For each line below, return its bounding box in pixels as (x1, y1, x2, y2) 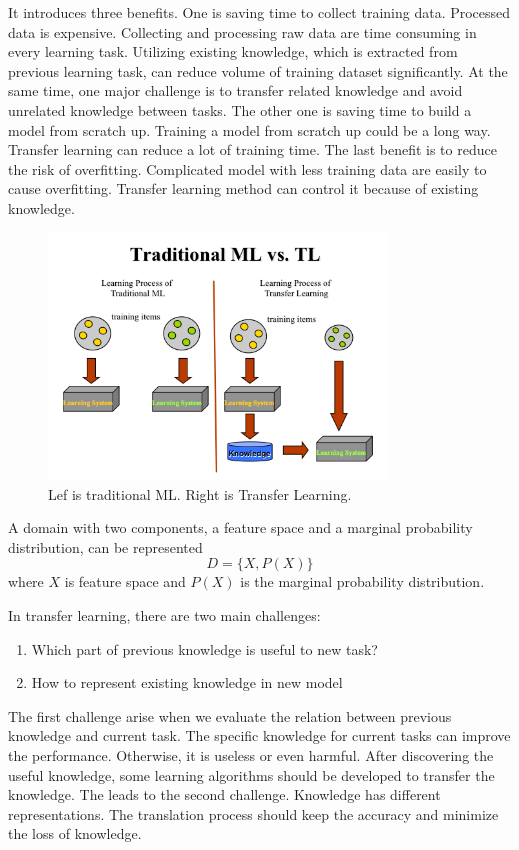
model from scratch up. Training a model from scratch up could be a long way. (8, 119, 491, 140)
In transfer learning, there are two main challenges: (8, 604, 321, 625)
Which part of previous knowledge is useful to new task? (31, 638, 378, 659)
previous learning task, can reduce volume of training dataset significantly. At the (8, 60, 508, 81)
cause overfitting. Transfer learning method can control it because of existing (8, 178, 479, 199)
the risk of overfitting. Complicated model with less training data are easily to (8, 158, 487, 179)
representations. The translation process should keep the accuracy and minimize (8, 803, 499, 824)
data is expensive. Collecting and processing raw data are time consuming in (8, 21, 477, 42)
